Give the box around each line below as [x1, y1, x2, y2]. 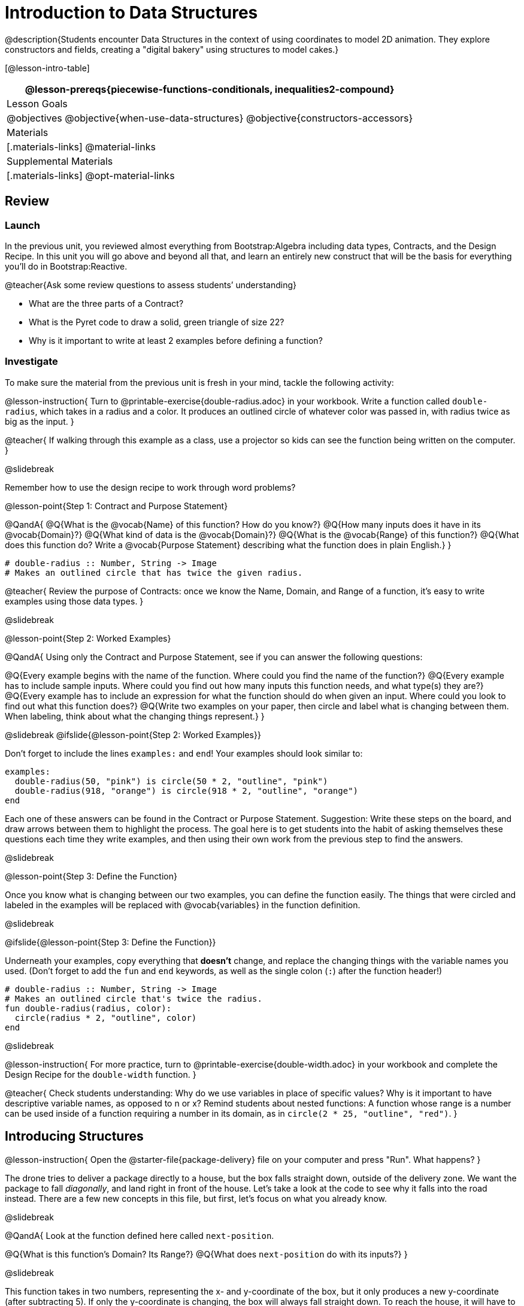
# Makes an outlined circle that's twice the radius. [5, 993, 262, 1003]
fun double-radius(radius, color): [5, 1003, 172, 1013]
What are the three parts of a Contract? [29, 298, 184, 309]
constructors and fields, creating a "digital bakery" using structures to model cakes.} [5, 44, 339, 55]
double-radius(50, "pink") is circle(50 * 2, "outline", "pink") [14, 776, 328, 786]
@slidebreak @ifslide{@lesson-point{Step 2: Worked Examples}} [5, 729, 261, 740]
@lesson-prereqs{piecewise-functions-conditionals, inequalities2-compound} [25, 83, 395, 95]
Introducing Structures [5, 1129, 144, 1144]
